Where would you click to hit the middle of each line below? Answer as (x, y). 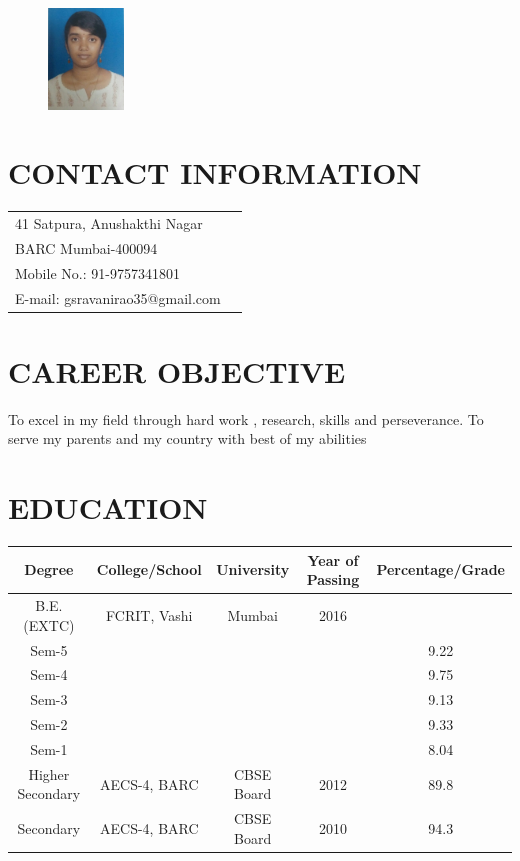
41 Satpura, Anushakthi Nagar (109, 223)
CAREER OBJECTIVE (177, 370)
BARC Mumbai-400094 (86, 247)
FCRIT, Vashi (149, 614)
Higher (49, 773)
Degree (49, 569)
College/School (149, 569)
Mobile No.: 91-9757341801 (97, 272)
